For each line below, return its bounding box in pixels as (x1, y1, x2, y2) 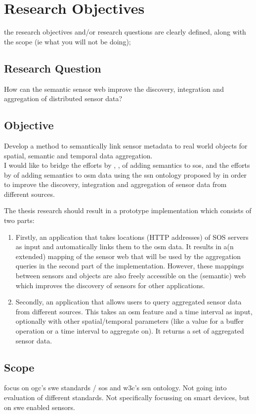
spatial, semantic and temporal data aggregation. (4, 150, 153, 160)
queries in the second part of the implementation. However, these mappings (15, 261, 244, 271)
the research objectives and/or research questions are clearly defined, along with (4, 27, 246, 37)
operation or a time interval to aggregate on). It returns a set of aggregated (15, 326, 244, 336)
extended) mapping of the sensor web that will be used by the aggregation (15, 251, 241, 261)
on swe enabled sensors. (4, 402, 75, 412)
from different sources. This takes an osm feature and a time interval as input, (15, 306, 253, 316)
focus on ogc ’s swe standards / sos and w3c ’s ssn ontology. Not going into (4, 382, 227, 393)
